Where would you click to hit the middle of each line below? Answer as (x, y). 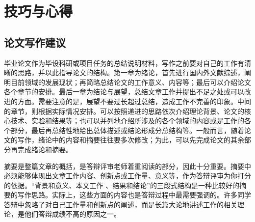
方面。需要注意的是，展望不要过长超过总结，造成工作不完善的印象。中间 (134, 101)
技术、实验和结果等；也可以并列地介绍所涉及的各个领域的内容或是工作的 (127, 121)
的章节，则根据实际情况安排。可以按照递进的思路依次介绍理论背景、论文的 (124, 111)
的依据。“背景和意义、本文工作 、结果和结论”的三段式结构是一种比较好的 (122, 185)
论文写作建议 (35, 42)
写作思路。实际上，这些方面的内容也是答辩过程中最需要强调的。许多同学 (134, 195)
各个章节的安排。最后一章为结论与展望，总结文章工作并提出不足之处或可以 (124, 92)
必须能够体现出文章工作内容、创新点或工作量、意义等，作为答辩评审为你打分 (127, 176)
